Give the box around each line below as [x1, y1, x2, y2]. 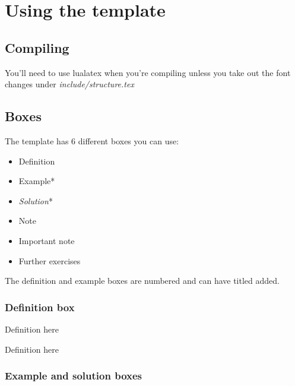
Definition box [5, 299, 75, 314]
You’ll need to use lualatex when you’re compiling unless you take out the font [5, 66, 291, 78]
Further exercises [18, 254, 81, 267]
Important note [18, 234, 75, 246]
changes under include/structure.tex [5, 78, 134, 90]
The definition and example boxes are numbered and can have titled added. [5, 274, 280, 287]
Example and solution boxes [5, 368, 142, 383]
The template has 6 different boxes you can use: [5, 134, 179, 147]
